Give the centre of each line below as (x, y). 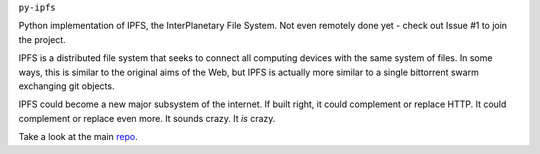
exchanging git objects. (66, 86)
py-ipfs (37, 7)
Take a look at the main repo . (78, 137)
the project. (42, 39)
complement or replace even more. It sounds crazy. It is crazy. (147, 118)
